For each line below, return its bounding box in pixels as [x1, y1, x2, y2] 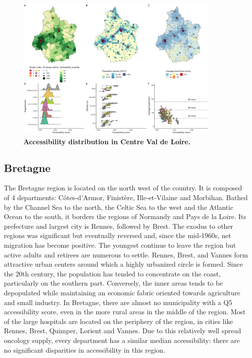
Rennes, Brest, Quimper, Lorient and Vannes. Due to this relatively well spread [4, 325, 241, 336]
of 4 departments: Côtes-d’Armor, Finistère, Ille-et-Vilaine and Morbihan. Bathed [4, 192, 248, 203]
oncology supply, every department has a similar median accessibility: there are [4, 335, 240, 345]
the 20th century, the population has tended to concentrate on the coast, [4, 268, 221, 278]
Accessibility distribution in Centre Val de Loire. [23, 136, 191, 146]
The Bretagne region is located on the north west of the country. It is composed [4, 183, 242, 193]
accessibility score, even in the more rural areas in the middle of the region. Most [4, 307, 246, 317]
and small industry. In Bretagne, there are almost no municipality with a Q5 [4, 297, 233, 307]
